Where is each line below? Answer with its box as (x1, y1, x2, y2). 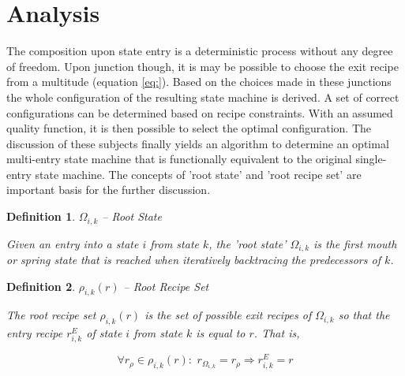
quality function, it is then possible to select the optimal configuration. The (6, 120, 371, 136)
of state (86, 325, 122, 341)
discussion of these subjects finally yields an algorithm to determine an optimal (6, 135, 389, 151)
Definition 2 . (6, 277, 76, 294)
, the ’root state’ (208, 235, 287, 251)
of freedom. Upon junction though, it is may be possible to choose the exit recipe (6, 58, 399, 74)
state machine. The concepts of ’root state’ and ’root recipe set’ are (35, 166, 362, 182)
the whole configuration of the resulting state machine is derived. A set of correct (6, 88, 399, 105)
